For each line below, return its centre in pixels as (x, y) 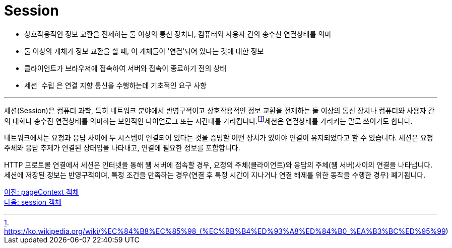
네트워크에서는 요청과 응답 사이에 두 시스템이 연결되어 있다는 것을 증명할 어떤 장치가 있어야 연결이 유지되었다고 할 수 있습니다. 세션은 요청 (219, 138)
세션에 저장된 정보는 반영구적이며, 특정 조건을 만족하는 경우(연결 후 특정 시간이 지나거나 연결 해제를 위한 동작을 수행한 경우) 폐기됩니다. (215, 175)
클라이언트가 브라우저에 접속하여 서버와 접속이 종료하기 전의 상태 (125, 68)
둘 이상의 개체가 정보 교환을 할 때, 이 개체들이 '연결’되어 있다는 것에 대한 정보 (144, 51)
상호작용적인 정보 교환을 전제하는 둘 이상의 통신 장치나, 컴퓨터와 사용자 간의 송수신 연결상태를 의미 (178, 34)
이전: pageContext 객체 (42, 192)
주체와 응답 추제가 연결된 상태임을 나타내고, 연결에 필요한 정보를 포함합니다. (122, 148)
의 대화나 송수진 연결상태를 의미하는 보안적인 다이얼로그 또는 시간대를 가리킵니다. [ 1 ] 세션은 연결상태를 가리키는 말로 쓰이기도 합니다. (208, 120)
